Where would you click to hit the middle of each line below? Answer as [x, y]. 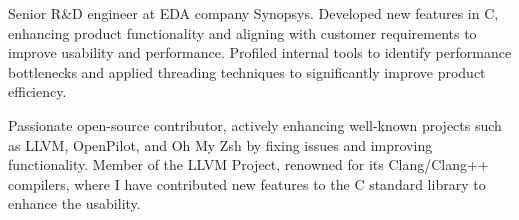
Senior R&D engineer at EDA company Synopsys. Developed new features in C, [253, 13]
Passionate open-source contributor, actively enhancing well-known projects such [255, 124]
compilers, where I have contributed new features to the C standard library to [247, 183]
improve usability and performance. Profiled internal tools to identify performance [260, 52]
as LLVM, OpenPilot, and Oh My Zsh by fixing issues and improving [220, 144]
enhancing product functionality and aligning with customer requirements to [242, 32]
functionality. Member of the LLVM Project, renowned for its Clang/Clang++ [248, 164]
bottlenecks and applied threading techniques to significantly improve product [247, 71]
